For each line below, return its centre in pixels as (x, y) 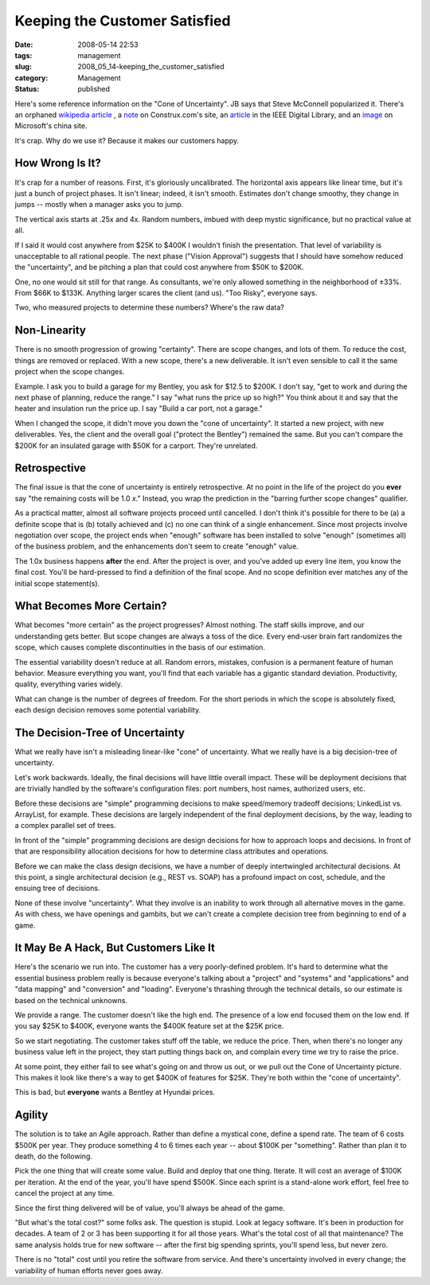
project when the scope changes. (70, 372)
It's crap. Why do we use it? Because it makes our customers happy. (127, 140)
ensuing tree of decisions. (57, 889)
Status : (27, 89)
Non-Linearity (51, 330)
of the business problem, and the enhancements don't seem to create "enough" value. (156, 546)
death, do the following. (54, 1156)
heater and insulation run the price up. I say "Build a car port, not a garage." (139, 408)
